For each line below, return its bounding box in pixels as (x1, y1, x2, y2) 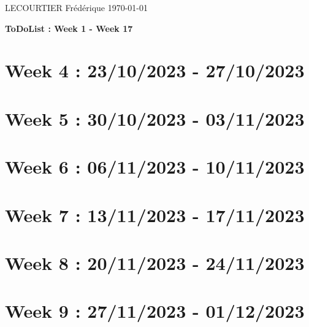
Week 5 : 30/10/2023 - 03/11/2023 (5, 106, 305, 131)
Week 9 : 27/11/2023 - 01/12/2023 (5, 298, 305, 323)
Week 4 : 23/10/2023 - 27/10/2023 (5, 58, 305, 83)
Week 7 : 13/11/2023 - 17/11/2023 (5, 202, 305, 227)
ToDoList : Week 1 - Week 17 (5, 21, 133, 34)
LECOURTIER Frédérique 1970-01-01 (5, 1, 148, 13)
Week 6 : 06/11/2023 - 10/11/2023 (5, 154, 305, 179)
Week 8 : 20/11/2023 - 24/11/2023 (5, 250, 305, 275)
